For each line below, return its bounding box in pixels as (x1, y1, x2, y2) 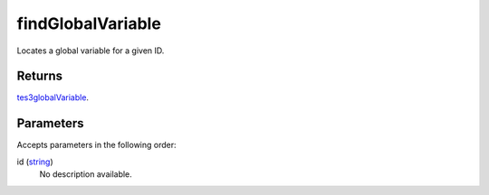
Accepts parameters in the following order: (16, 140, 177, 151)
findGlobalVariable (16, 14, 162, 33)
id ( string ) (16, 156, 53, 167)
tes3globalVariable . (16, 92, 90, 103)
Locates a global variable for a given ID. (16, 45, 165, 56)
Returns (16, 69, 63, 84)
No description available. (39, 169, 133, 180)
